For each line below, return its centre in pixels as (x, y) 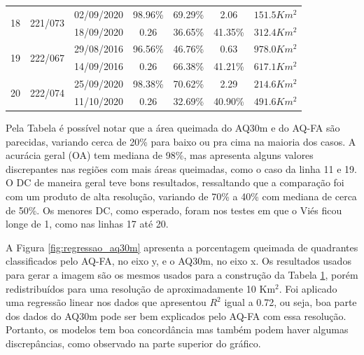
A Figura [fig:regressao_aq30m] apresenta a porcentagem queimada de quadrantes (182, 247)
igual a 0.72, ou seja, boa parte (290, 302)
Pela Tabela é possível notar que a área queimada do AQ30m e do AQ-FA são (173, 128)
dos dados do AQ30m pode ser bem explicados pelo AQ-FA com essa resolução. (176, 315)
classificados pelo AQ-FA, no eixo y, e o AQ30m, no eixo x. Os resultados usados (178, 261)
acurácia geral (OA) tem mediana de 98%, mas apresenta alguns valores (160, 155)
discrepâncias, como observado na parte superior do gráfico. (133, 343)
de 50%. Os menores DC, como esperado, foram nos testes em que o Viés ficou (174, 210)
